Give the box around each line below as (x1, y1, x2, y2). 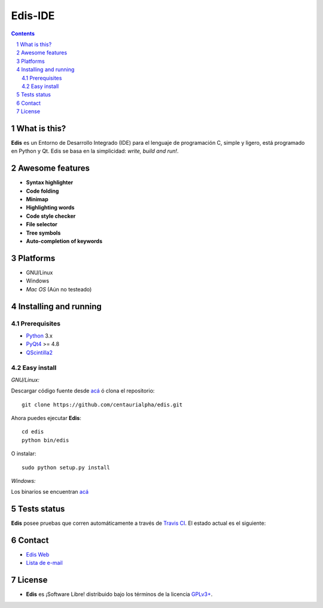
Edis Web (26, 551, 50, 558)
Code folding (26, 187, 59, 194)
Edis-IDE (11, 9, 55, 22)
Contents (11, 30, 35, 37)
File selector (26, 221, 58, 228)
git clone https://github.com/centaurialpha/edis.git (22, 401, 182, 408)
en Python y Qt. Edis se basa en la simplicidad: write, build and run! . (11, 147, 179, 155)
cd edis (22, 428, 44, 435)
